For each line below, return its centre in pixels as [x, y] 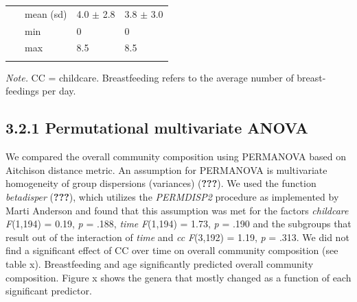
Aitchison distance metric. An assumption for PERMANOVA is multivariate [166, 169]
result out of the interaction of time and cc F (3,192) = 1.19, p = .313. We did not [177, 237]
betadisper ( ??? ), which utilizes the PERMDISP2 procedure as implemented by [172, 196]
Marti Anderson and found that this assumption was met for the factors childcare [177, 210]
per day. [59, 91]
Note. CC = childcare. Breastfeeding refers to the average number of [150, 77]
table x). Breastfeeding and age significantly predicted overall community [160, 263]
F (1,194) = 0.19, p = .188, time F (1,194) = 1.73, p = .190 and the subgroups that [178, 224]
